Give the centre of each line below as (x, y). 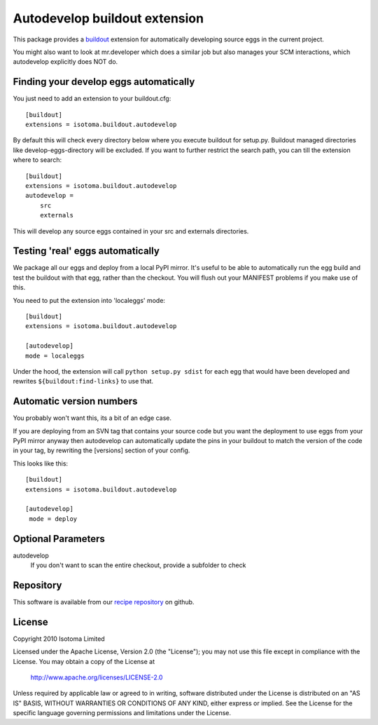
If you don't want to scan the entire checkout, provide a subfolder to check (138, 565)
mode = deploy (53, 519)
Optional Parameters (59, 539)
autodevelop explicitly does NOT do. (65, 62)
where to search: (37, 160)
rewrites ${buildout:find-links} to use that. (83, 381)
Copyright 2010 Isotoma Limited (59, 639)
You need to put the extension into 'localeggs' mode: (89, 300)
